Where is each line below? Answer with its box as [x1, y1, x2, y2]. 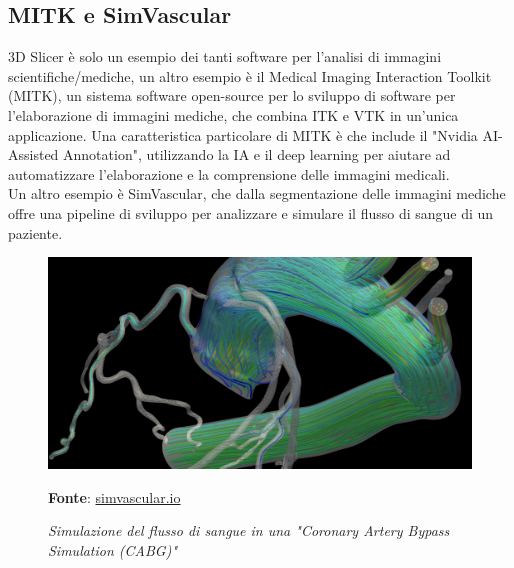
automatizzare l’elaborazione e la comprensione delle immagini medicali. [8, 163, 450, 184]
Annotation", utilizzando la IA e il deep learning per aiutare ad [63, 144, 451, 165]
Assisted [8, 144, 59, 165]
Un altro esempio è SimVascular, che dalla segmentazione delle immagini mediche [8, 183, 506, 204]
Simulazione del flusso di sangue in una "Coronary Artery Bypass [48, 520, 450, 541]
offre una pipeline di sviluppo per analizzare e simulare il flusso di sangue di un [8, 202, 494, 223]
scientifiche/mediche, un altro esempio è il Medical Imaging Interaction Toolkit [8, 65, 492, 86]
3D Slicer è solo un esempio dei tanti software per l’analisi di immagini [8, 46, 442, 67]
